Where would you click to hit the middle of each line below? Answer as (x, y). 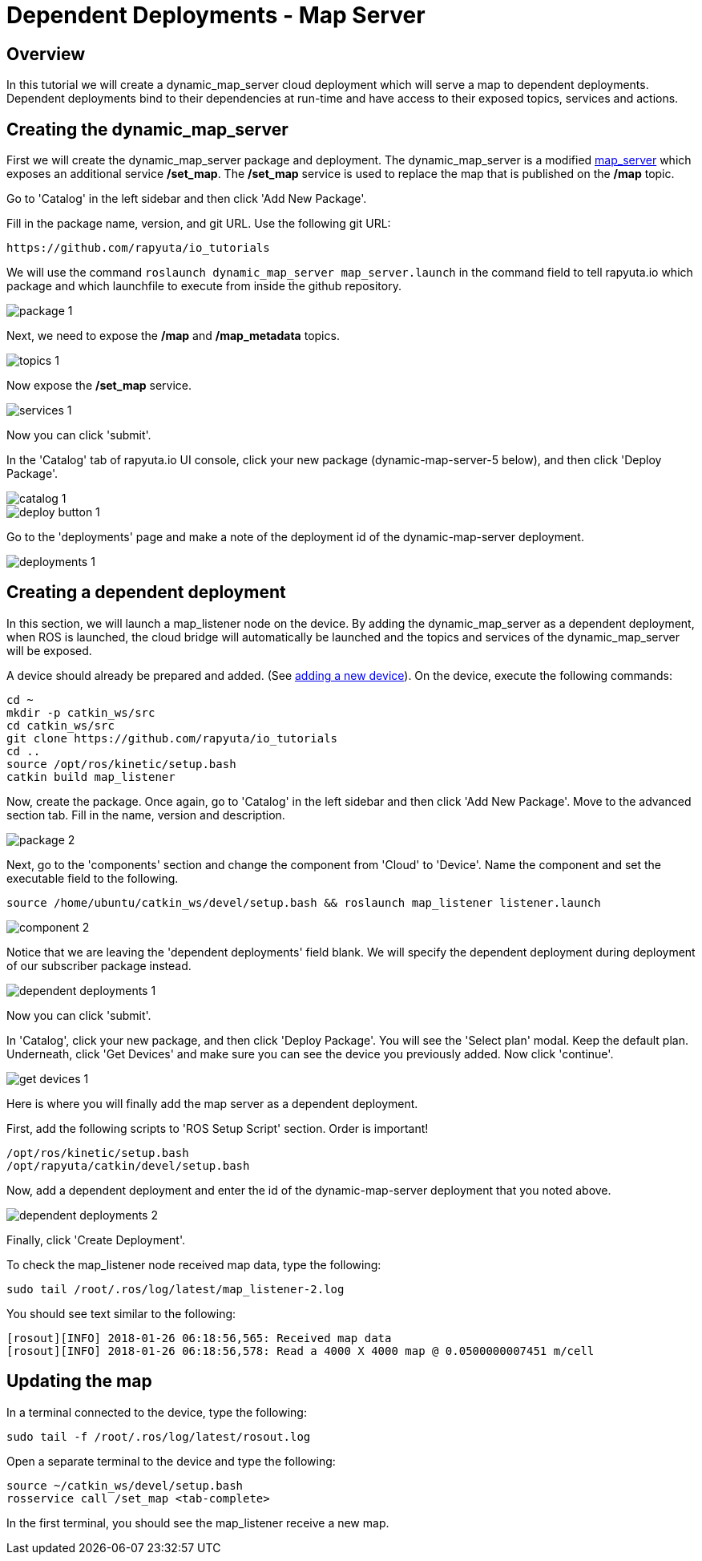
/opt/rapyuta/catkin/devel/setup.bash (128, 1165)
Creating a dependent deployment (146, 592)
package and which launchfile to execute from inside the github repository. (204, 286)
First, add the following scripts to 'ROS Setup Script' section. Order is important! (218, 1128)
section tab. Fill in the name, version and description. (146, 815)
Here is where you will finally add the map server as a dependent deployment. (212, 1103)
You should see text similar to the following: (121, 1313)
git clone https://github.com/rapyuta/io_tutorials (172, 738)
